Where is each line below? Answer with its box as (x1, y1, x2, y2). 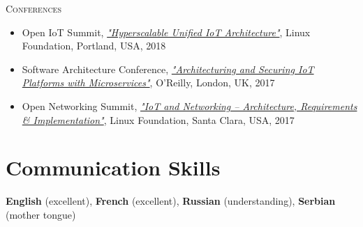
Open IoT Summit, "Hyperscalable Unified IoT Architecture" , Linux (22, 24, 311, 39)
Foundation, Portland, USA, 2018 (22, 38, 166, 53)
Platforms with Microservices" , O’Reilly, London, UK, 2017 (22, 75, 275, 90)
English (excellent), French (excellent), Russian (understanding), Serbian (6, 194, 336, 208)
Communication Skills (6, 153, 221, 182)
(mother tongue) (6, 207, 76, 221)
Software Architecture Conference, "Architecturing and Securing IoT (22, 61, 314, 76)
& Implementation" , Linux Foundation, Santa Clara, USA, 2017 (22, 112, 295, 127)
